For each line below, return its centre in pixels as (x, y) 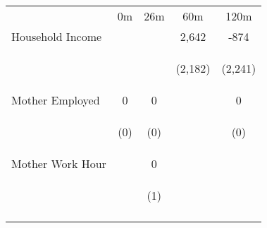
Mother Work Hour (59, 163)
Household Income (57, 36)
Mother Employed (56, 100)
